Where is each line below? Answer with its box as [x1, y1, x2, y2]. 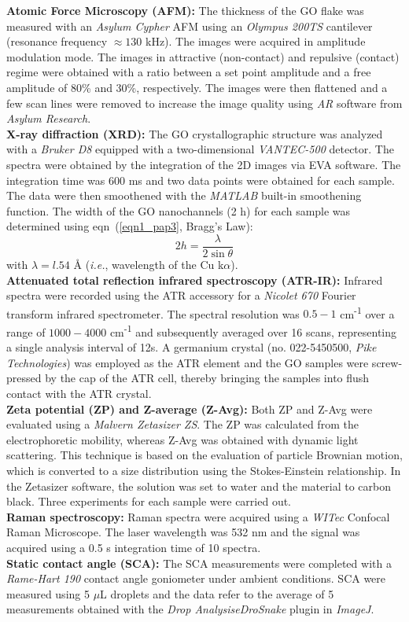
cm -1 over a [340, 303, 395, 322]
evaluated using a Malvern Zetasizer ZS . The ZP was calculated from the [6, 416, 359, 432]
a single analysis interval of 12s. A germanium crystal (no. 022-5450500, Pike [6, 339, 377, 355]
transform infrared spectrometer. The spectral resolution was [6, 305, 300, 322]
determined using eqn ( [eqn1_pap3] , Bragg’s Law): [6, 218, 253, 234]
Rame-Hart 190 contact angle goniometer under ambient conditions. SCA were [6, 570, 386, 587]
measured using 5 [6, 585, 90, 602]
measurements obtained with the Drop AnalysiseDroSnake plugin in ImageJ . [6, 601, 374, 617]
